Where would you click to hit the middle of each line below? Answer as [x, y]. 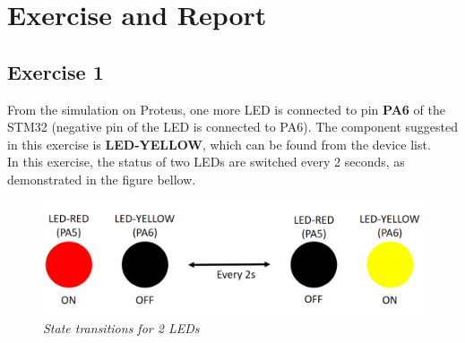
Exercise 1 [56, 71]
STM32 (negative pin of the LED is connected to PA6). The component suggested [233, 127]
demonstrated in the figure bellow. [102, 179]
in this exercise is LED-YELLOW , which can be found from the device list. [219, 144]
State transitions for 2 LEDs [121, 327]
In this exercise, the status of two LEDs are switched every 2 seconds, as [206, 162]
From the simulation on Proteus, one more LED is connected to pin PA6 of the [226, 109]
